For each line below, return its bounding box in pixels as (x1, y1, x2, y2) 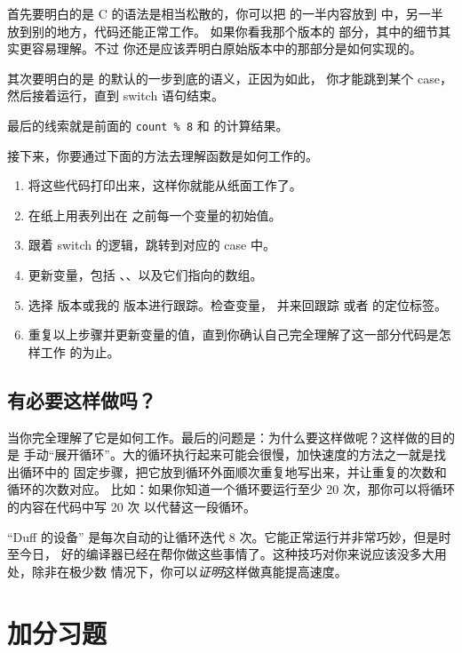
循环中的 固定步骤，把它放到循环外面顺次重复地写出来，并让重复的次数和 (19, 462, 447, 481)
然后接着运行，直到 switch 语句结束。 (7, 86, 224, 105)
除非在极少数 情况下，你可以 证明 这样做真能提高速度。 (31, 561, 347, 580)
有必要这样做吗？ (7, 386, 156, 413)
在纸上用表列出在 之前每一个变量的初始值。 (28, 205, 282, 224)
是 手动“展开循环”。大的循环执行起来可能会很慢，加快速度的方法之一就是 (7, 445, 434, 464)
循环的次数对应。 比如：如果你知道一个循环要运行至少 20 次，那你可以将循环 (7, 480, 455, 498)
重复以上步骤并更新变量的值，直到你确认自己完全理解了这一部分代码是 (28, 325, 439, 344)
